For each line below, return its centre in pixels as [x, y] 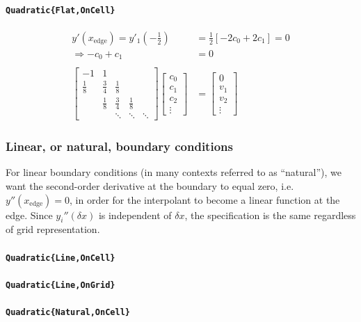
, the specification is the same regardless [270, 215]
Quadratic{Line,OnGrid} [61, 285]
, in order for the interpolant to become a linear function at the [205, 199]
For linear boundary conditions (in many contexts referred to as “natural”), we [174, 172]
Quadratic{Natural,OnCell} [68, 313]
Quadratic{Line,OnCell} [61, 258]
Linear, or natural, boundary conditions [119, 146]
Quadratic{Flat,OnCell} [61, 10]
